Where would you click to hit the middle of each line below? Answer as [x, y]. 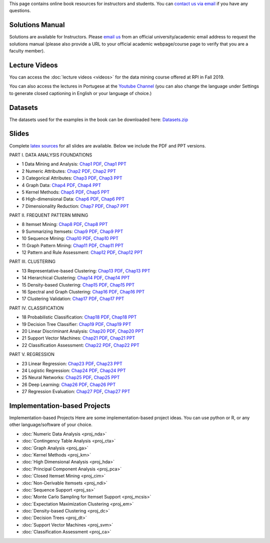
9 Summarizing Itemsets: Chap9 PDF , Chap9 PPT [72, 231]
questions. [20, 10]
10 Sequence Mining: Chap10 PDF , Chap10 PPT [70, 238]
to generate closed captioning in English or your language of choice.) [80, 93]
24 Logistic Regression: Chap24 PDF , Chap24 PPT [74, 370]
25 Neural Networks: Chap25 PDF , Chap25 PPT [71, 377]
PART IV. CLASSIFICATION [36, 308]
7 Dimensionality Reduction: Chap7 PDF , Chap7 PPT [75, 206]
